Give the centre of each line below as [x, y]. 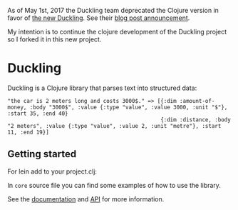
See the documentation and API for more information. [86, 199]
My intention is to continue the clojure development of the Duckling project [117, 32]
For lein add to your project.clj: [52, 171]
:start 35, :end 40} [38, 114]
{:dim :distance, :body [196, 120]
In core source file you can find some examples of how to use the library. [114, 185]
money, [17, 107]
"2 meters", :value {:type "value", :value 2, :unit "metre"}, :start [114, 126]
